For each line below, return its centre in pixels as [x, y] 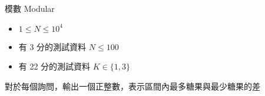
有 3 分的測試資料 [52, 46]
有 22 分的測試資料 [54, 66]
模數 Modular [30, 8]
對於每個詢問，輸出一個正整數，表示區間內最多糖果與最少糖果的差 [132, 86]
